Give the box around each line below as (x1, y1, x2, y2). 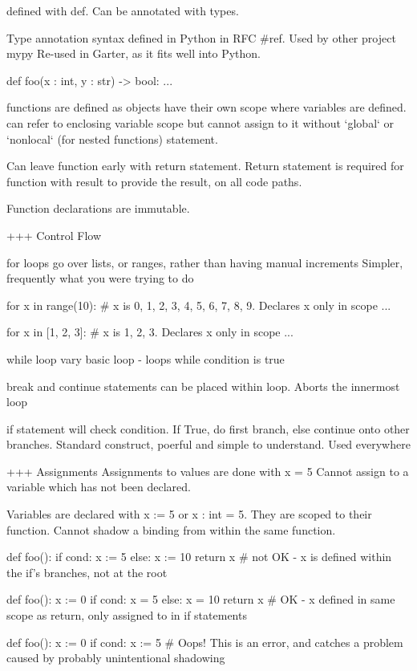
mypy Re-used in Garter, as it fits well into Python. (6, 45, 261, 62)
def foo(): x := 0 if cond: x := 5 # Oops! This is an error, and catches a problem (6, 633, 403, 650)
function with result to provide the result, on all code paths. (6, 173, 302, 189)
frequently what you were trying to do (6, 270, 194, 287)
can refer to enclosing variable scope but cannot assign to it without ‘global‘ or (6, 114, 395, 131)
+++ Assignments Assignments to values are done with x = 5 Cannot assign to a (6, 462, 409, 479)
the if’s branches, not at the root (6, 563, 168, 580)
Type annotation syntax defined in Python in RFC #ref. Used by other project (6, 29, 396, 46)
